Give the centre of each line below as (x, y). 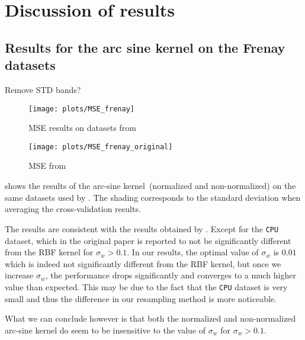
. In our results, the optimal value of (193, 252)
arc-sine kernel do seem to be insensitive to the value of (105, 330)
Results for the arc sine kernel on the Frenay (145, 47)
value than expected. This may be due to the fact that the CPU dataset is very (146, 286)
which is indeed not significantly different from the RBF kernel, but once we (143, 263)
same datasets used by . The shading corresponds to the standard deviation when (153, 197)
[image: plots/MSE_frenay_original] (101, 147)
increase (19, 275)
